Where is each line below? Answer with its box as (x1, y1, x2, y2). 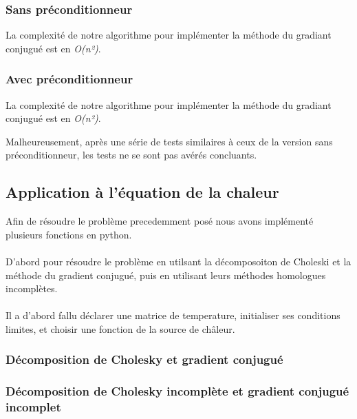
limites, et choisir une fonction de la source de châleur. (6, 321, 235, 336)
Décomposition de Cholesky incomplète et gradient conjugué (6, 382, 349, 400)
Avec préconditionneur (6, 70, 133, 88)
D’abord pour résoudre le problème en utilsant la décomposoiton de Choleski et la (6, 254, 351, 268)
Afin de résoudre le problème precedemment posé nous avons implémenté (6, 214, 314, 228)
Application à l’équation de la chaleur (6, 181, 279, 203)
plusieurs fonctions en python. (6, 227, 132, 241)
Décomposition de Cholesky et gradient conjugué (6, 351, 283, 368)
